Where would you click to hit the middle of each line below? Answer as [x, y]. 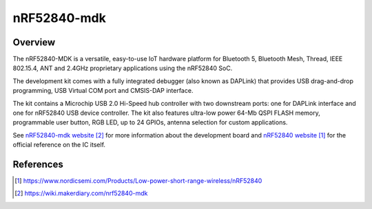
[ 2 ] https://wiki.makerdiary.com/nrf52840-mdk [81, 193]
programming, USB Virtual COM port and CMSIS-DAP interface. [103, 91]
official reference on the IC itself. [59, 145]
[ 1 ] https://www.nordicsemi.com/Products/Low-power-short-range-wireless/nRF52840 [138, 181]
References [38, 164]
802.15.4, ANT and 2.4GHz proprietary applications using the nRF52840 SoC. [123, 68]
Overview [34, 42]
